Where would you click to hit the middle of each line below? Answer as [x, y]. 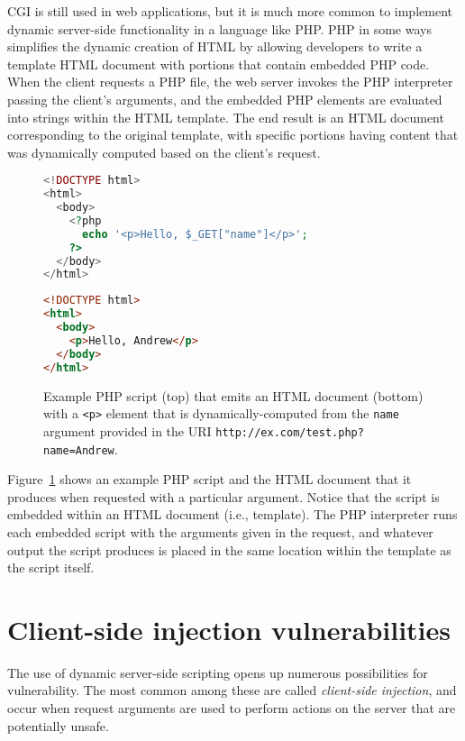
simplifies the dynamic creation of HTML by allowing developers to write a [215, 46]
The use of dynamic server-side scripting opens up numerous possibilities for [218, 672]
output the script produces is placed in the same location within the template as [229, 549]
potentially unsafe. [58, 725]
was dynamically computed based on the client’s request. [164, 152]
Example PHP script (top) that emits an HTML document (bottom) [233, 395]
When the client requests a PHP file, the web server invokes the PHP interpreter [230, 82]
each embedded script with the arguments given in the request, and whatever [220, 531]
